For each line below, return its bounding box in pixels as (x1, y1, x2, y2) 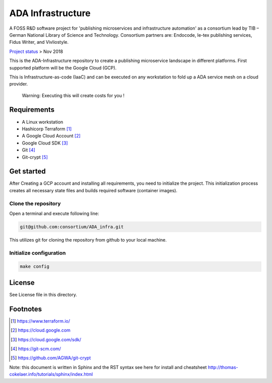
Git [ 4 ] (22, 147, 35, 153)
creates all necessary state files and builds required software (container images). (9, 187, 178, 193)
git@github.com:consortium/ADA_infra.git (20, 224, 124, 229)
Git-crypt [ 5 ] (22, 154, 48, 160)
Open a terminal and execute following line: (9, 210, 99, 216)
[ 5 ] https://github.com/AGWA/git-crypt (11, 355, 91, 361)
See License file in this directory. (9, 291, 78, 297)
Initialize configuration (9, 249, 66, 256)
